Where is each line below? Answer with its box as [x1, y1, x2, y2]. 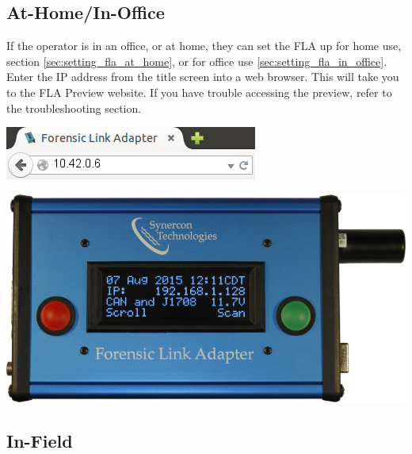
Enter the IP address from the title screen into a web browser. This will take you [6, 68, 399, 85]
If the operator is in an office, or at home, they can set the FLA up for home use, [6, 37, 402, 54]
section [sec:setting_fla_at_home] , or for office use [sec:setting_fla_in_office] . [6, 52, 387, 69]
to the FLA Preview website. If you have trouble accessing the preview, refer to [6, 83, 392, 100]
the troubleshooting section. [6, 99, 142, 116]
